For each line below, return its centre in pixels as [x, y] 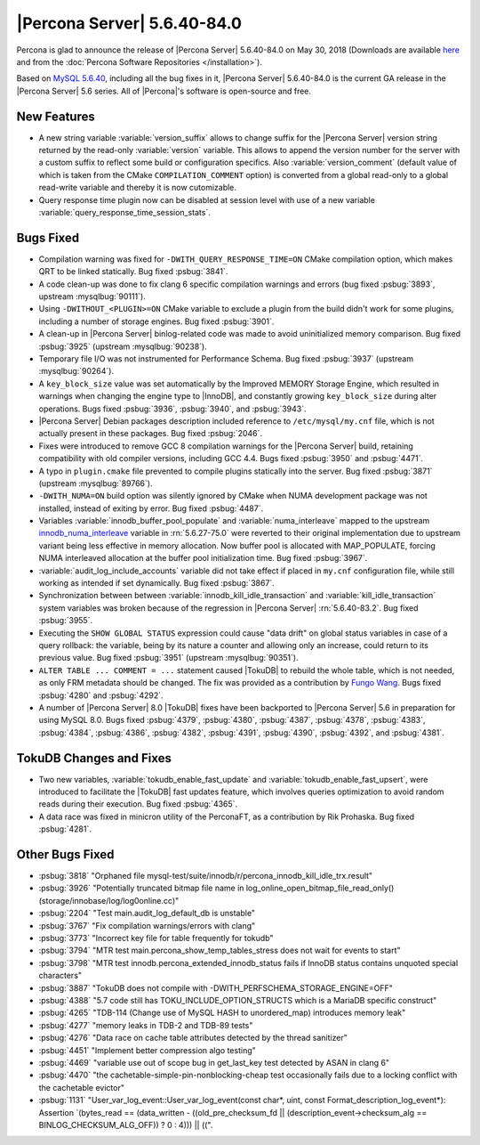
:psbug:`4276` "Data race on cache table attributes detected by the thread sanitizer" [193, 1038]
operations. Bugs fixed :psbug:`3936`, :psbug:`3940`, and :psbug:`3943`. [172, 409]
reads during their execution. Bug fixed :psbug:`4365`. [138, 804]
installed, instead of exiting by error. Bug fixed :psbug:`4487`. [151, 508]
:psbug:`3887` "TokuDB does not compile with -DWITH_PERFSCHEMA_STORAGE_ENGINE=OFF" [216, 987]
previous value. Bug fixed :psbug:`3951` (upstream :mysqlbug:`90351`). [168, 658]
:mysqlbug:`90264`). [76, 371]
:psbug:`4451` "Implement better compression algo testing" [148, 1050]
